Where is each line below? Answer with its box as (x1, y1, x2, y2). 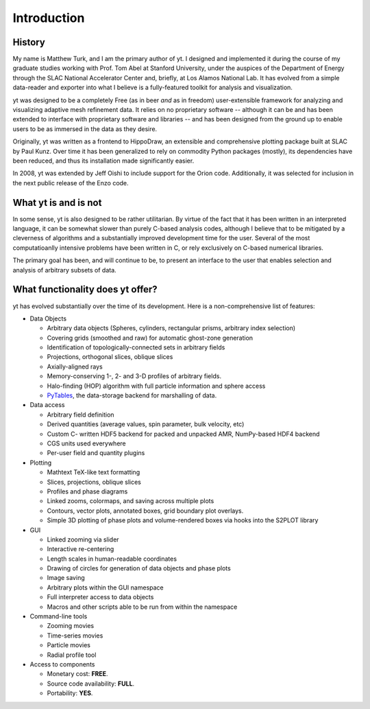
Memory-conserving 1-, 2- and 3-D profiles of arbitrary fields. (47, 372, 222, 380)
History (12, 36, 46, 48)
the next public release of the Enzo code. (12, 178, 129, 187)
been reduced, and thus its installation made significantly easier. (12, 156, 195, 165)
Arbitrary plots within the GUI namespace (47, 583, 164, 592)
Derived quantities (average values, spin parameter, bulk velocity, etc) (47, 420, 245, 428)
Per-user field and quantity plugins (47, 449, 145, 457)
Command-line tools (29, 612, 88, 620)
